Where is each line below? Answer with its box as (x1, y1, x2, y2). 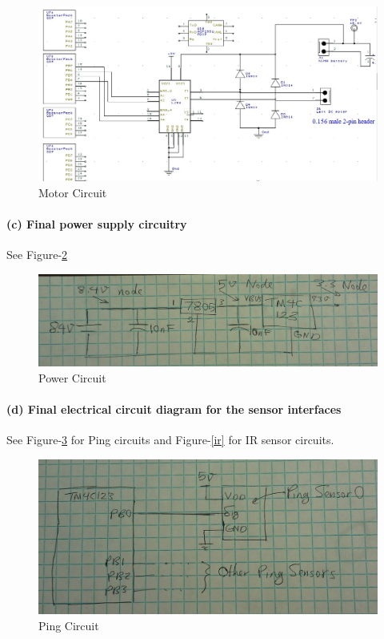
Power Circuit (38, 369, 106, 386)
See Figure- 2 (6, 246, 68, 263)
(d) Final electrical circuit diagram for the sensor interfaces (6, 401, 342, 418)
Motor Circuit (38, 184, 107, 200)
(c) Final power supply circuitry (6, 215, 187, 232)
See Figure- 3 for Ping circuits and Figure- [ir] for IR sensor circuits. (6, 431, 334, 448)
